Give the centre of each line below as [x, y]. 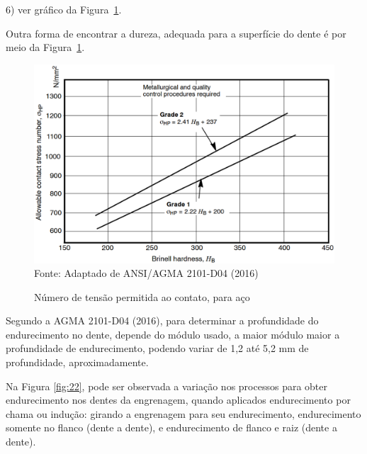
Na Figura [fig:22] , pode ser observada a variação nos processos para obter [166, 386]
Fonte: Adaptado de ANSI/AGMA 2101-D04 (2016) [146, 273]
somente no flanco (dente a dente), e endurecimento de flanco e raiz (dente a [171, 427]
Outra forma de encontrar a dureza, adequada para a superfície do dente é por [176, 33]
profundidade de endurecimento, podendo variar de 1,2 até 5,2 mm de [157, 348]
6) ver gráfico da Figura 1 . [64, 9]
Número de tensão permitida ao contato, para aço [142, 296]
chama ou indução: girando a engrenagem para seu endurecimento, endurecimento [183, 413]
